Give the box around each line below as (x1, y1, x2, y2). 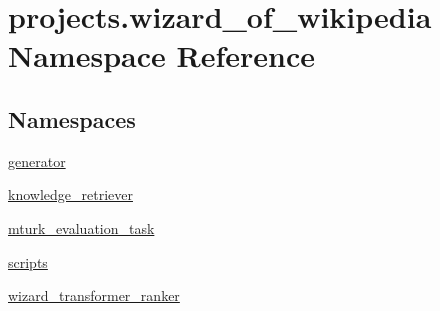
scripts (8, 251, 48, 272)
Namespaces (8, 103, 136, 134)
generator (8, 150, 66, 171)
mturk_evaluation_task (8, 217, 155, 238)
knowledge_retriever (8, 184, 133, 205)
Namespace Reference (8, 35, 315, 76)
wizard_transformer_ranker (8, 285, 180, 306)
